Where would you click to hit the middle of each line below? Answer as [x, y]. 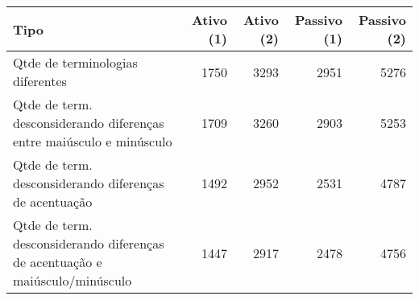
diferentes [40, 81]
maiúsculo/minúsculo [73, 280]
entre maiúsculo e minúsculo [93, 141]
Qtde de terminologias [75, 62]
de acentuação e [58, 262]
